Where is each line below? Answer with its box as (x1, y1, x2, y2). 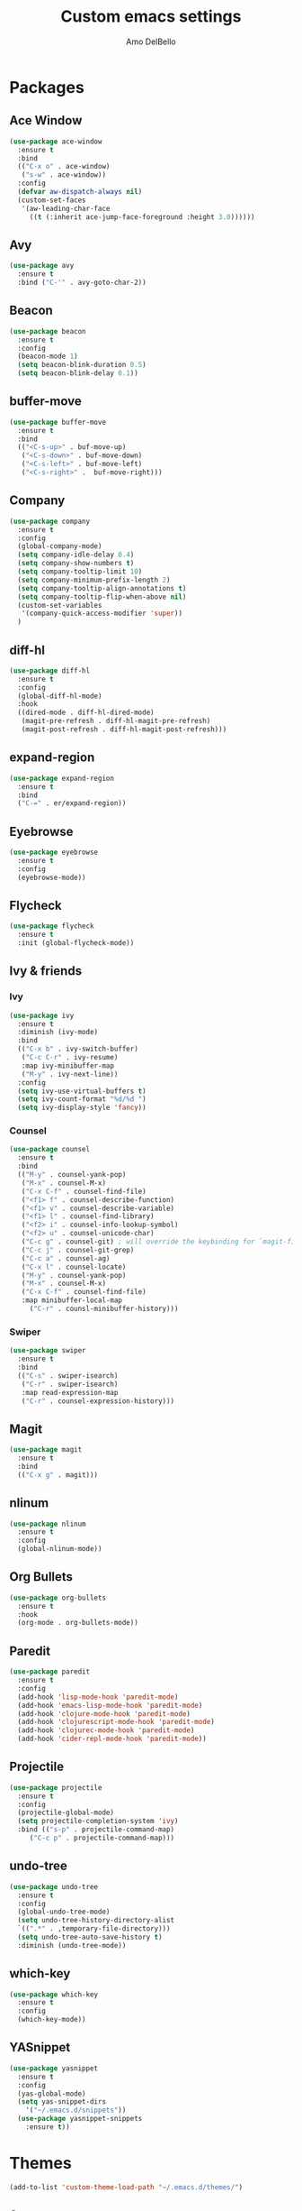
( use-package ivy (9, 1011, 75, 1020)
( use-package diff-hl (9, 665, 91, 675)
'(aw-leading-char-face (21, 204, 111, 213)
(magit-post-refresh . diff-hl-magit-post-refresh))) (21, 725, 227, 734)
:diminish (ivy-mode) (17, 1028, 99, 1037)
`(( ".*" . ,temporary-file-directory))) (17, 1924, 171, 1933)
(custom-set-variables (17, 601, 102, 610)
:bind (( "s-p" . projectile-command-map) (17, 1825, 175, 1834)
